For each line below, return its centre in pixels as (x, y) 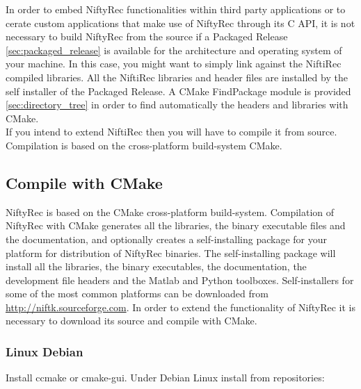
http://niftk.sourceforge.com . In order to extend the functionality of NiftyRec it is (181, 307)
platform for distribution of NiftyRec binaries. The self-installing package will (171, 253)
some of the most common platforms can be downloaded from (137, 293)
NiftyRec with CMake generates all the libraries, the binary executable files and (176, 225)
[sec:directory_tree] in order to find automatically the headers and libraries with (177, 105)
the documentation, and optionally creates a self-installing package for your (166, 239)
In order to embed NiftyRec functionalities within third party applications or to (176, 9)
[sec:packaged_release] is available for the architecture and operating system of (174, 50)
